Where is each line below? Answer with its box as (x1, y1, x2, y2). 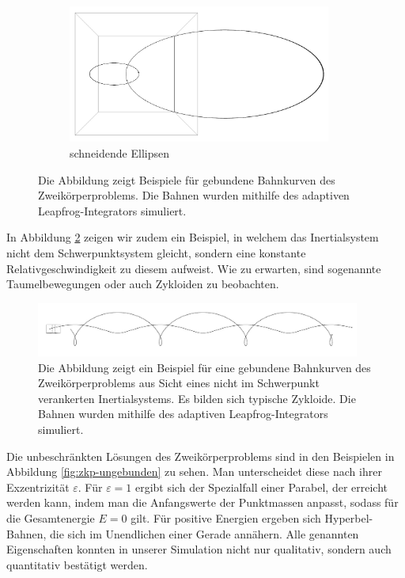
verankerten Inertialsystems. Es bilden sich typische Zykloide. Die (38, 390, 356, 406)
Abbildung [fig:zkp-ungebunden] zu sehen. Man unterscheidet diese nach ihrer (6, 463, 382, 480)
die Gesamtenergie (6, 509, 95, 526)
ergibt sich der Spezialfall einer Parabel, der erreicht (134, 478, 388, 495)
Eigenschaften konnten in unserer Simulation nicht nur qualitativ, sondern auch (6, 541, 392, 557)
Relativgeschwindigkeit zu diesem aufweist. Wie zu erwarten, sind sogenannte (6, 260, 381, 276)
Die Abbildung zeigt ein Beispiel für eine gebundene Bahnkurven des (38, 359, 371, 375)
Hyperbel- (324, 509, 373, 526)
